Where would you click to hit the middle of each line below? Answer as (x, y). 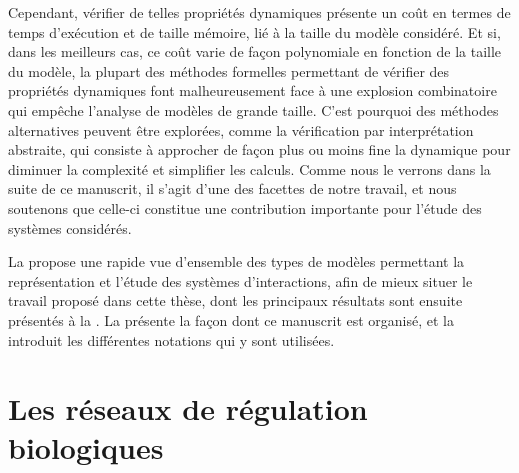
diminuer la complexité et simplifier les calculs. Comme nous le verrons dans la (249, 168)
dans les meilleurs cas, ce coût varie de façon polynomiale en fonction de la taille (255, 51)
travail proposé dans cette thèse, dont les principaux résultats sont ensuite (235, 300)
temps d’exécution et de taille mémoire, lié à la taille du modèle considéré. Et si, (254, 31)
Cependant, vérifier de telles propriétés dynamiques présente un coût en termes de (259, 12)
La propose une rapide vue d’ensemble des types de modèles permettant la (236, 261)
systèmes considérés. (70, 227)
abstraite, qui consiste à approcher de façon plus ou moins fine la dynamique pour (259, 149)
